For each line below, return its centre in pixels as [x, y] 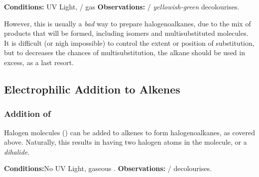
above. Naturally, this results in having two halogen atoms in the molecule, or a [126, 142]
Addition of [27, 114]
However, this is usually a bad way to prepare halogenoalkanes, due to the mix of [128, 23]
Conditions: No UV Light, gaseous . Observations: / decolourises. [108, 168]
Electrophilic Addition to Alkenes [92, 89]
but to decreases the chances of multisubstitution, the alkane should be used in [125, 52]
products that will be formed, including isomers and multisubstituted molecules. [126, 33]
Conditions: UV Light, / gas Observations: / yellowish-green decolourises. [122, 6]
